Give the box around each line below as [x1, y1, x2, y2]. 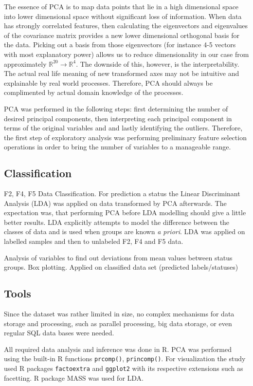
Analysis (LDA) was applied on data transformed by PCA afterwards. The [4, 198, 227, 208]
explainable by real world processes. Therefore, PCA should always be [4, 77, 213, 88]
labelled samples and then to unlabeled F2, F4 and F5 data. [4, 236, 183, 246]
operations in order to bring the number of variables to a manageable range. [4, 142, 231, 152]
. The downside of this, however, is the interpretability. [76, 58, 239, 69]
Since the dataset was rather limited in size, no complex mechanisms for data [4, 309, 235, 319]
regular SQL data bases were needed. [4, 328, 114, 338]
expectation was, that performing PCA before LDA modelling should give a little [4, 207, 246, 218]
